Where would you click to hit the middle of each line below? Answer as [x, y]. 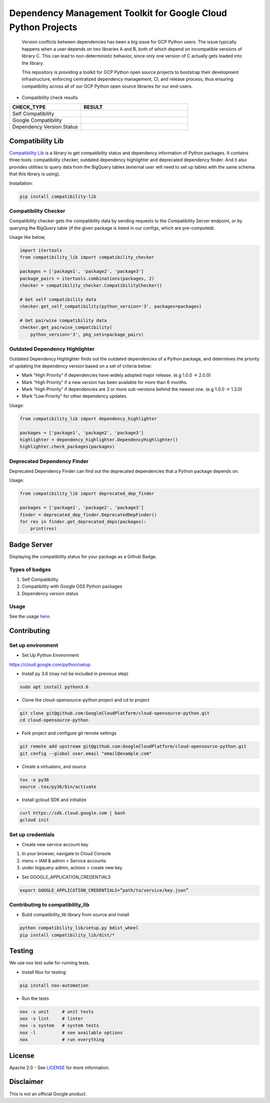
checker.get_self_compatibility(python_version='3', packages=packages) [111, 306]
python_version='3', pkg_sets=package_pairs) [87, 334]
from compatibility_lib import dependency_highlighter [88, 419]
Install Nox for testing [44, 972]
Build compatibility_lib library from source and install [75, 915]
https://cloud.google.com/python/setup [50, 664]
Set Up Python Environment [50, 655]
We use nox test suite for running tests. [49, 963]
